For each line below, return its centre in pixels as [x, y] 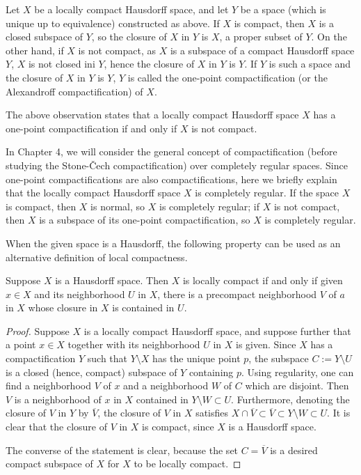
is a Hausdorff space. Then [112, 280]
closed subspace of [45, 37]
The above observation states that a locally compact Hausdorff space [152, 115]
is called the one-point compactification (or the [227, 77]
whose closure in [63, 307]
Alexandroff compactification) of [74, 91]
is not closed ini [62, 64]
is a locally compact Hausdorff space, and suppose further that [217, 330]
